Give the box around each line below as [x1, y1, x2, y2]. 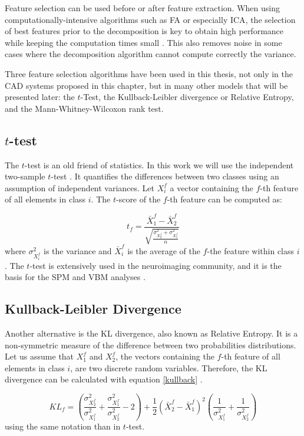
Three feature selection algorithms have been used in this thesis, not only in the [5, 67, 293, 79]
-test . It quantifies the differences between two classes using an [51, 170, 279, 182]
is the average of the [127, 244, 200, 257]
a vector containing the [170, 181, 253, 194]
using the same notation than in [5, 420, 121, 432]
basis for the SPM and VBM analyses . [5, 271, 146, 283]
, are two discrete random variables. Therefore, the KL [70, 361, 267, 374]
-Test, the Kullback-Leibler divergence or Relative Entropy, [80, 91, 294, 103]
